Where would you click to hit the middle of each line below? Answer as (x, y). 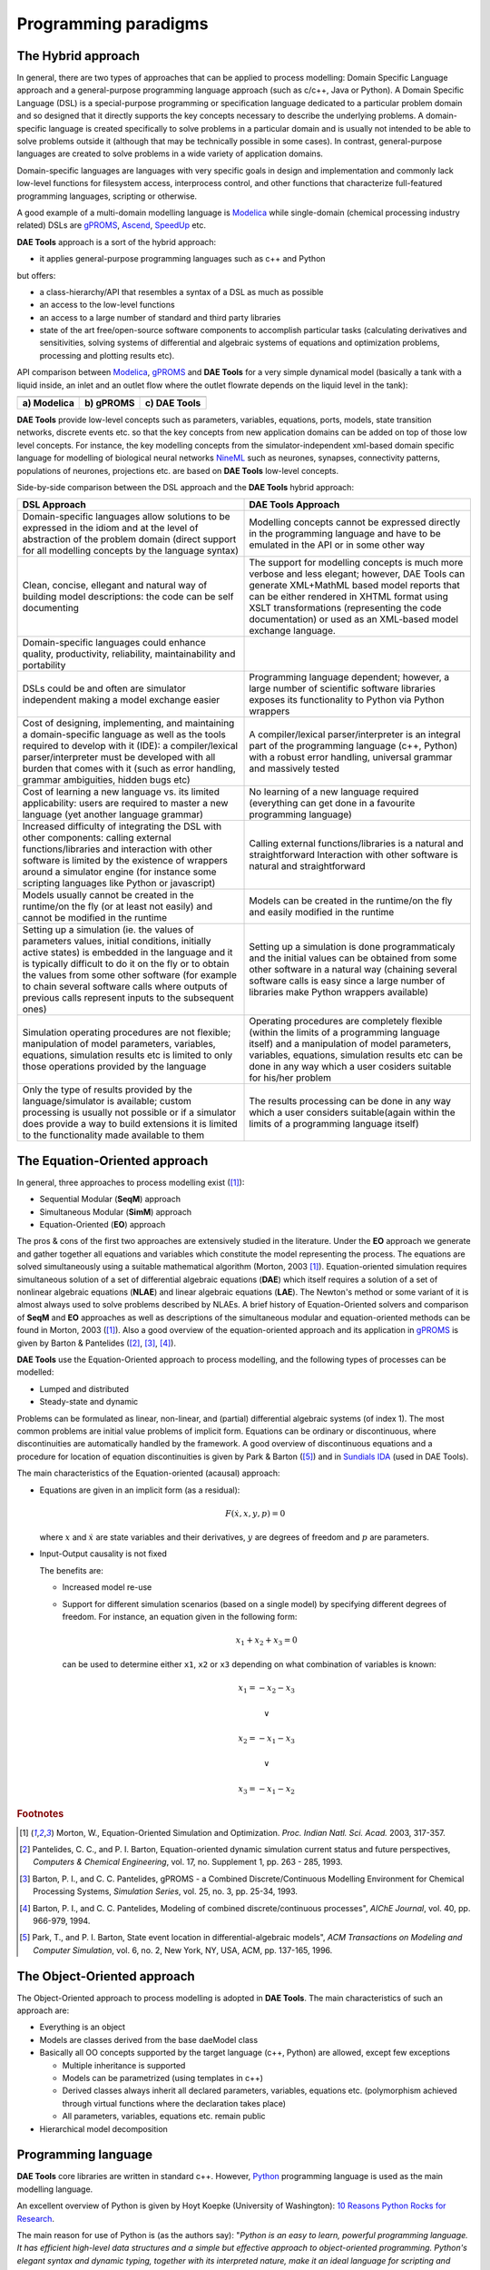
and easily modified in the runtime (322, 913)
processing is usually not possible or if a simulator (129, 1112)
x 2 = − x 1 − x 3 (266, 1739)
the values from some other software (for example (130, 975)
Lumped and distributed (84, 1388)
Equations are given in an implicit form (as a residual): (140, 1490)
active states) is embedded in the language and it (127, 952)
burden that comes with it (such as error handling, (129, 769)
